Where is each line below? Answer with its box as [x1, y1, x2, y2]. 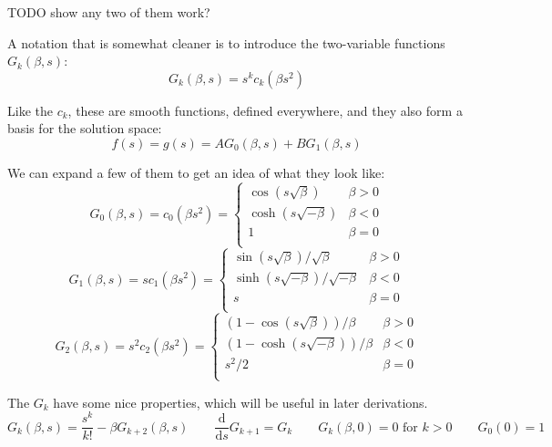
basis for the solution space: [7, 119, 162, 138]
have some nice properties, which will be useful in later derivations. [53, 392, 428, 411]
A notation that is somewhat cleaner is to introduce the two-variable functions [7, 33, 445, 52]
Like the [7, 100, 53, 120]
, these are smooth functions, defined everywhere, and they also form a [67, 100, 463, 120]
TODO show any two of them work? [7, 3, 210, 21]
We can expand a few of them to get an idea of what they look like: [7, 162, 385, 182]
